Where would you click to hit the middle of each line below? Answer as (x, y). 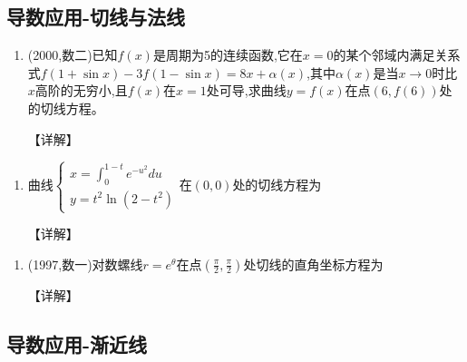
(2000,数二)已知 (73, 55)
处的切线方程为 (277, 185)
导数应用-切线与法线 (96, 17)
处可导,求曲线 (246, 90)
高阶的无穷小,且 (81, 90)
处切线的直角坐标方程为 (313, 264)
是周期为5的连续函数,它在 (228, 55)
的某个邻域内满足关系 (397, 55)
